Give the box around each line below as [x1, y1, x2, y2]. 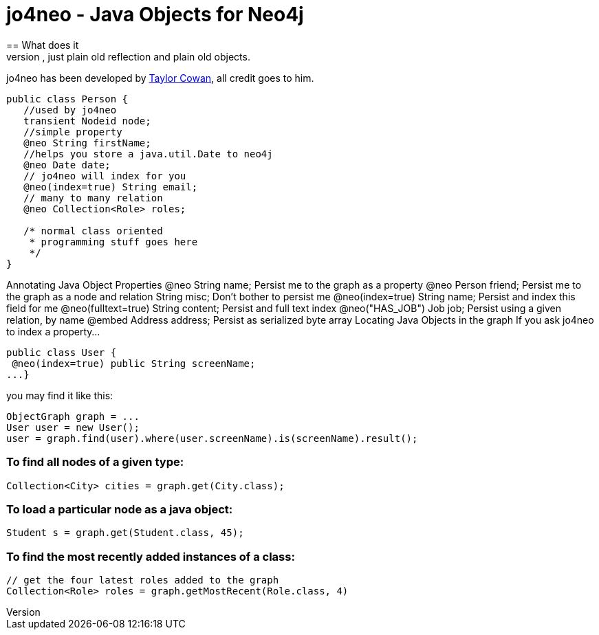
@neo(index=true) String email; [23, 181, 198, 192]
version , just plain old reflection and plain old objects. [6, 50, 250, 63]
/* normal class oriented [23, 225, 163, 236]
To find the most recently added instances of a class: [6, 549, 295, 564]
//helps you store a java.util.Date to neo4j [23, 148, 273, 159]
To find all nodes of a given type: [6, 455, 184, 469]
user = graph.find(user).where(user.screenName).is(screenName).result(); [6, 432, 418, 444]
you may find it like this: [6, 389, 113, 401]
